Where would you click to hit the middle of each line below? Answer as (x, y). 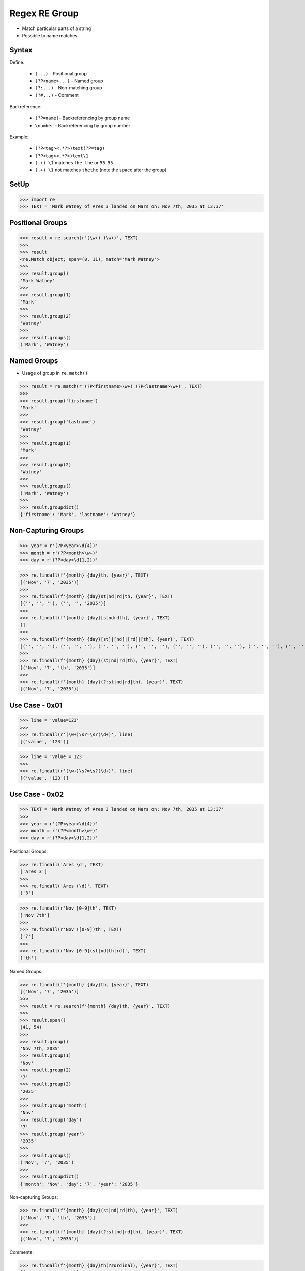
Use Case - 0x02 (37, 794)
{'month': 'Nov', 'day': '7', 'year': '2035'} (79, 1184)
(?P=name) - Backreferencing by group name (82, 118)
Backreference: (25, 106)
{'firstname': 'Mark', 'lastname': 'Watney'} (78, 514)
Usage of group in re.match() (55, 373)
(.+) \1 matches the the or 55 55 (74, 163)
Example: (19, 137)
